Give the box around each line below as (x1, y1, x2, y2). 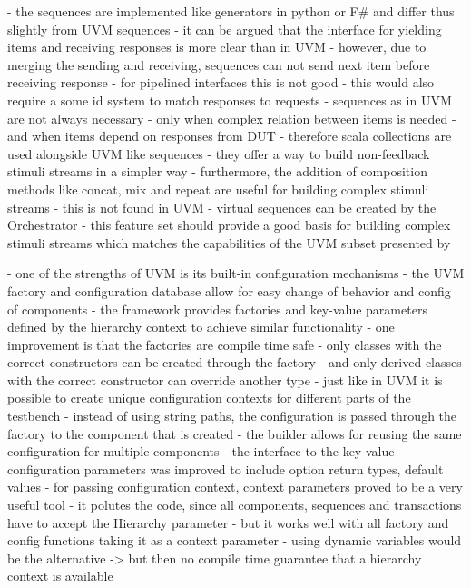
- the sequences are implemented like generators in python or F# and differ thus (7, 2, 455, 20)
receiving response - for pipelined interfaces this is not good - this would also (7, 73, 435, 92)
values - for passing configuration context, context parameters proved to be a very (7, 477, 463, 496)
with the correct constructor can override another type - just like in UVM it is (7, 370, 443, 389)
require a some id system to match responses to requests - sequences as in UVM (7, 90, 452, 109)
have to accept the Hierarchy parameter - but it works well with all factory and (7, 513, 449, 532)
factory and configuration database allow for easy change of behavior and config (7, 281, 451, 300)
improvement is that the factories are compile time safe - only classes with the (7, 334, 442, 354)
